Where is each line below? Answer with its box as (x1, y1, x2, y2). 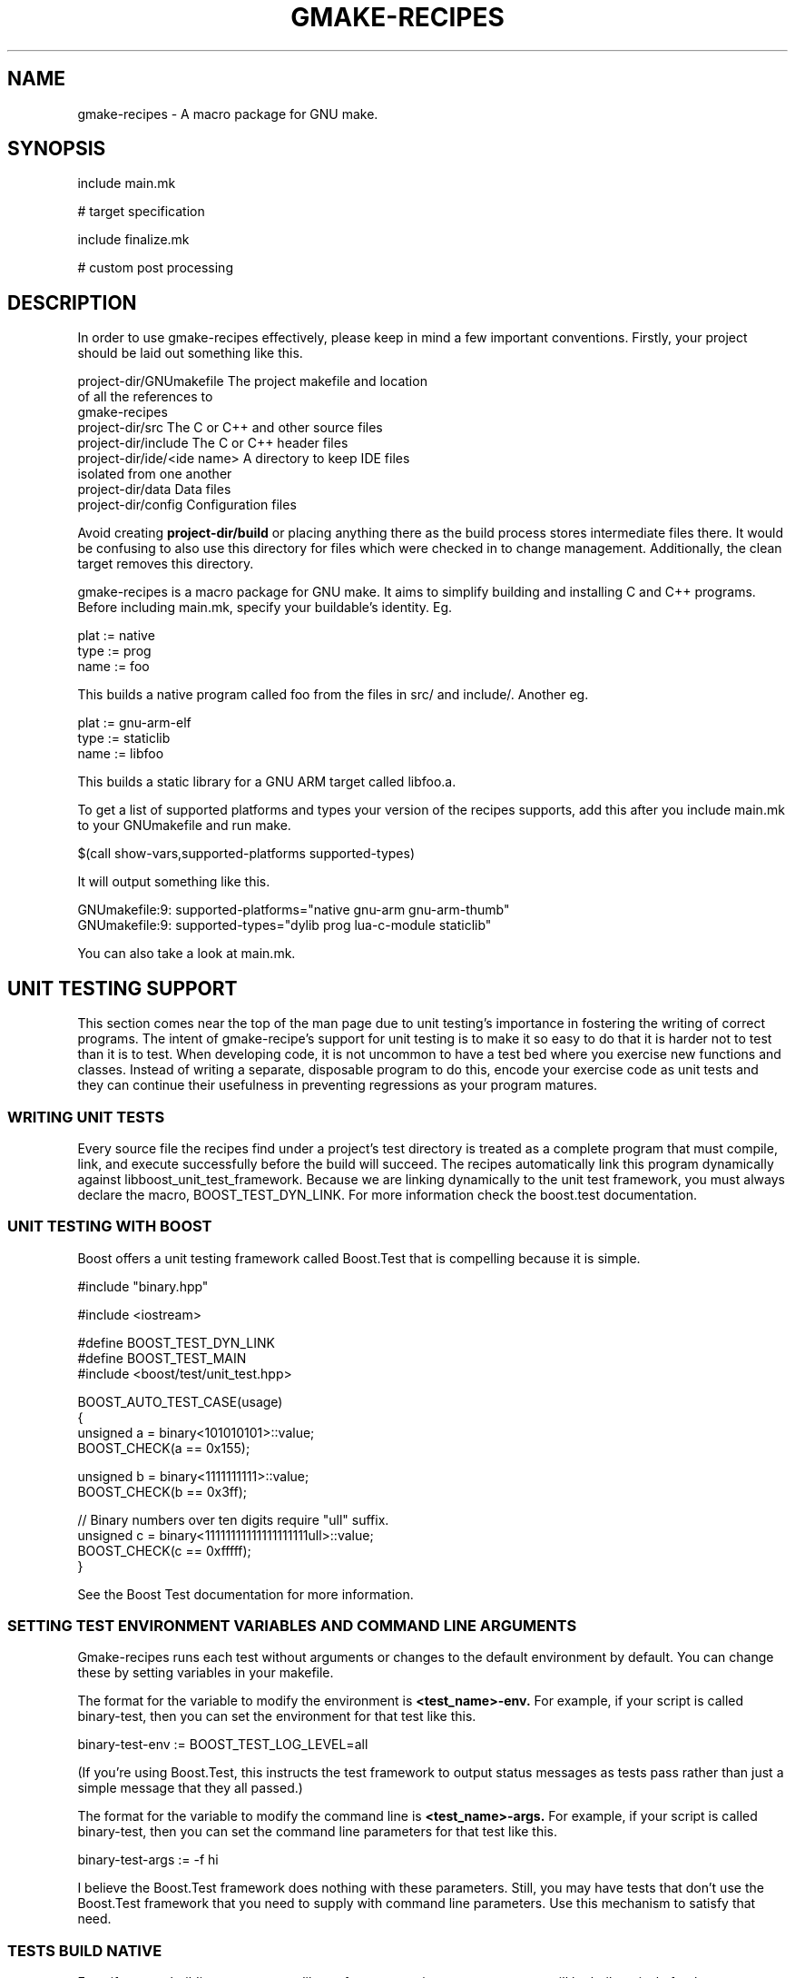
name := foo (77, 658, 150, 675)
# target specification (77, 203, 205, 220)
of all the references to (77, 389, 213, 405)
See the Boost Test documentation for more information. (77, 1586, 414, 1602)
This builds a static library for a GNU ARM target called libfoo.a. (77, 774, 456, 790)
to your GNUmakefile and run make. (77, 817, 291, 834)
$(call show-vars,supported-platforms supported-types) (77, 846, 415, 862)
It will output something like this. (77, 874, 270, 890)
